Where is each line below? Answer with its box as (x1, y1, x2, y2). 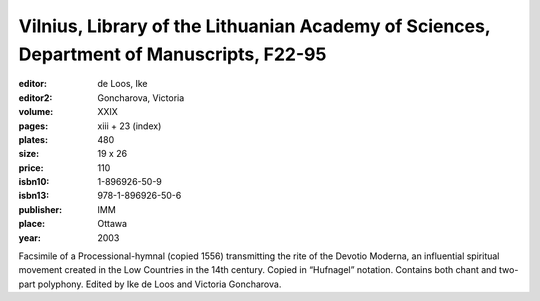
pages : (18, 120, 49, 132)
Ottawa (97, 218, 128, 230)
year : (18, 231, 42, 244)
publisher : (18, 203, 63, 215)
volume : (18, 106, 54, 118)
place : (18, 218, 46, 230)
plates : (18, 133, 49, 145)
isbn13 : (18, 190, 50, 202)
